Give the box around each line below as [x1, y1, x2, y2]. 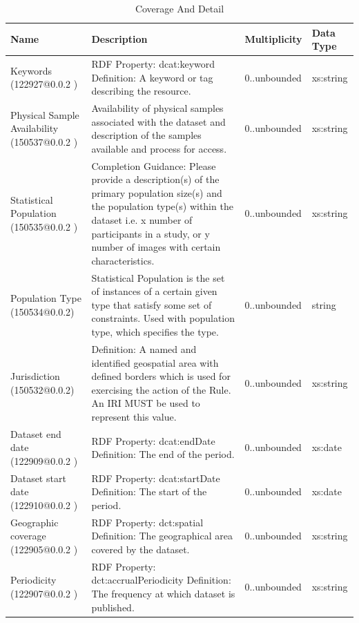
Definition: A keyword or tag [91, 70, 213, 84]
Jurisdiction [10, 369, 60, 383]
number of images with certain [91, 240, 221, 254]
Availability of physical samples [91, 101, 224, 115]
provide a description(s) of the [91, 172, 220, 186]
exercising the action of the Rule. [91, 382, 231, 396]
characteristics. [91, 253, 155, 267]
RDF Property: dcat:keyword [91, 57, 215, 71]
